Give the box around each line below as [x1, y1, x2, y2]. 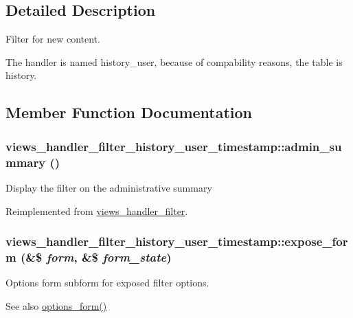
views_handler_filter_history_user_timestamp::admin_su [5, 137, 342, 155]
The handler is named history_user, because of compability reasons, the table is [5, 54, 343, 69]
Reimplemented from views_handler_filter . [5, 203, 188, 218]
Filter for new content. [5, 32, 100, 46]
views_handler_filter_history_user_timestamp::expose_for [5, 233, 348, 250]
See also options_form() [5, 298, 107, 313]
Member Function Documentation [5, 102, 253, 123]
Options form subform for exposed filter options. [5, 275, 209, 290]
